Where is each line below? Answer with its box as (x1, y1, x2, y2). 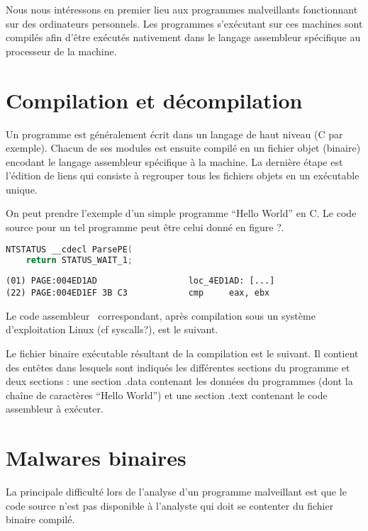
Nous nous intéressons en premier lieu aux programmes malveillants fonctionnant (6, 2, 358, 16)
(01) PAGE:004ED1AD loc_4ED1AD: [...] (6, 276, 275, 286)
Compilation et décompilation (6, 85, 303, 114)
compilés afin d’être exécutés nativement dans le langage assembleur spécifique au (6, 30, 361, 45)
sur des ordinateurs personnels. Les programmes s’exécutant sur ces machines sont (6, 16, 363, 30)
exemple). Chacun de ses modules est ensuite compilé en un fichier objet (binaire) (6, 140, 361, 155)
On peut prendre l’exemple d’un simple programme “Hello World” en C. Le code (6, 206, 357, 220)
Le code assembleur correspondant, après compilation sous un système (6, 308, 316, 323)
